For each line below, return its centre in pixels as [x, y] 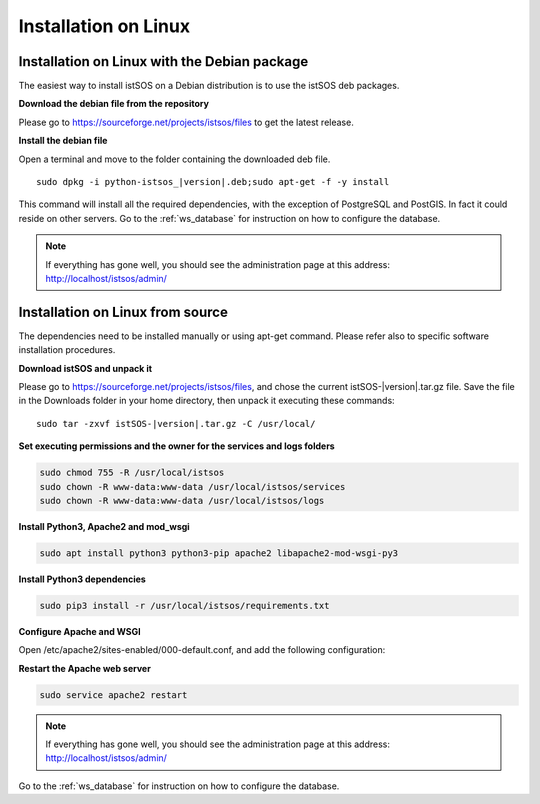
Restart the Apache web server [85, 668]
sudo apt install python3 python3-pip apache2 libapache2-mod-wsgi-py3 [219, 553]
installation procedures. [67, 350]
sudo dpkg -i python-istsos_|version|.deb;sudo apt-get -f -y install [213, 182]
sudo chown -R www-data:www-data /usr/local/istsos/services [192, 486]
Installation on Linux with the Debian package [163, 61]
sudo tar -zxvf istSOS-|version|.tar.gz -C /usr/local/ [176, 423]
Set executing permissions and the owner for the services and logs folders [176, 446]
